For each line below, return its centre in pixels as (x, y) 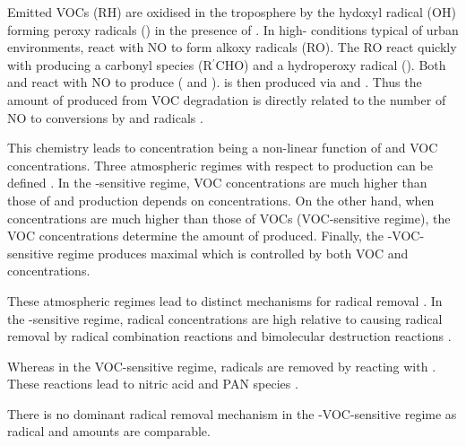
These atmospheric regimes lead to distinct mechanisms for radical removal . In (225, 300)
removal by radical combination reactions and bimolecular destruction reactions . (229, 336)
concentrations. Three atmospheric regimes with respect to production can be (220, 165)
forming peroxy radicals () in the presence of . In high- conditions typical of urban (233, 29)
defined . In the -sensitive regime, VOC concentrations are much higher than (217, 183)
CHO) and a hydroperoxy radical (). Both (331, 64)
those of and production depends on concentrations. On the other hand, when (221, 200)
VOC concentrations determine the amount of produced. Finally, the (196, 236)
